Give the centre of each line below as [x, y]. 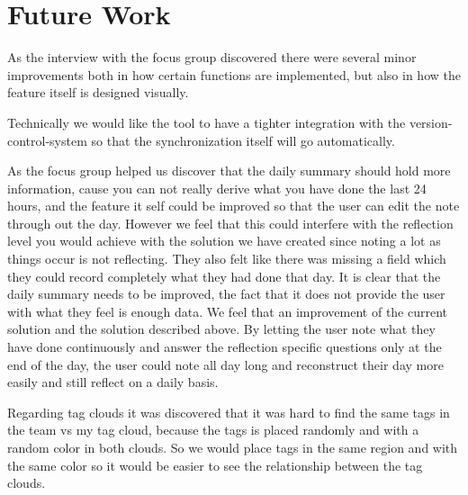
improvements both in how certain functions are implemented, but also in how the [234, 74]
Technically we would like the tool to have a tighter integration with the [207, 122]
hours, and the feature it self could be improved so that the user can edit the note [234, 206]
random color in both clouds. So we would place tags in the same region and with [233, 447]
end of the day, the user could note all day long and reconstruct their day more [225, 364]
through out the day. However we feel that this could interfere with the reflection [230, 223]
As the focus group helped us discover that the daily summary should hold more [229, 171]
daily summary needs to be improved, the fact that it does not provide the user [226, 294]
